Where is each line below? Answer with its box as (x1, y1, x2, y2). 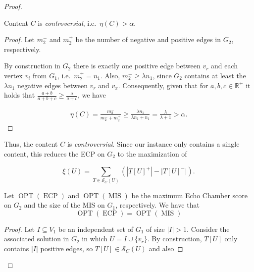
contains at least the (184, 70, 246, 80)
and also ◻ (149, 243, 183, 253)
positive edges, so (40, 243, 93, 253)
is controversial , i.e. (38, 17, 97, 28)
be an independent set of (58, 223, 133, 234)
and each (211, 60, 238, 71)
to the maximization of (117, 148, 187, 159)
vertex (4, 70, 23, 80)
